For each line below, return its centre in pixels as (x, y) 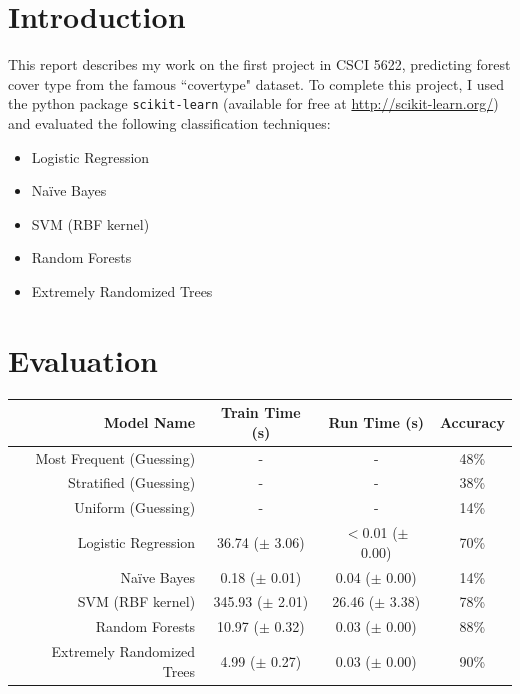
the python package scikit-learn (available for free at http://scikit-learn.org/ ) (253, 103)
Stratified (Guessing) (132, 482)
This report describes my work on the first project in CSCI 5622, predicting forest (259, 64)
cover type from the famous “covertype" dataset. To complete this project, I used (256, 83)
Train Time (261, 412)
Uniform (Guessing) (135, 507)
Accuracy (472, 421)
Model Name (149, 421)
